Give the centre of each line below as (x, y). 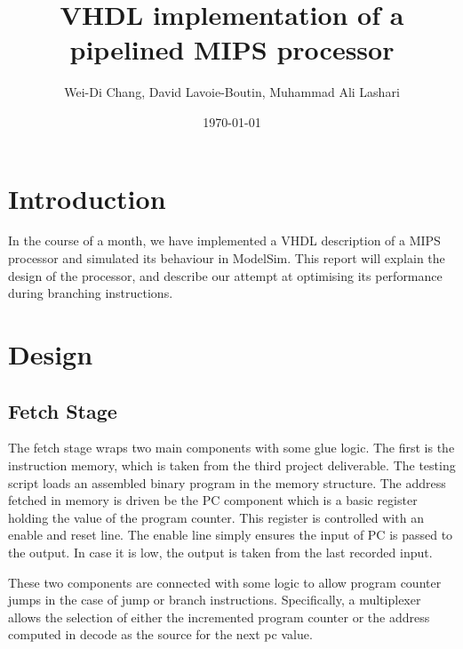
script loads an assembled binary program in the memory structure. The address (227, 482)
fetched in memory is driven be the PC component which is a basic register (213, 500)
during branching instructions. (91, 293)
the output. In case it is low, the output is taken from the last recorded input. (220, 552)
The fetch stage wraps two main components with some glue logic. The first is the (231, 448)
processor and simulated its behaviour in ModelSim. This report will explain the (227, 258)
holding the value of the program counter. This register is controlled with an (216, 517)
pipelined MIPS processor (232, 49)
